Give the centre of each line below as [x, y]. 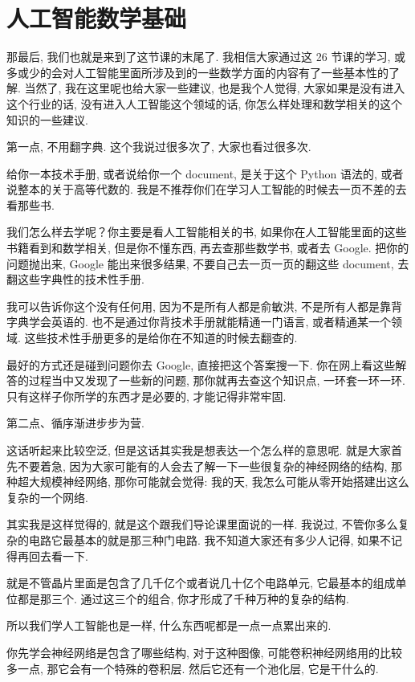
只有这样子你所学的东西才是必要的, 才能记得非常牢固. [146, 396]
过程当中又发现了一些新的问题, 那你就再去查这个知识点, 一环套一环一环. [217, 380]
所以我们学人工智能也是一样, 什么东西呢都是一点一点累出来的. [169, 625]
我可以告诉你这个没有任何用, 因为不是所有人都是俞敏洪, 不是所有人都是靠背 [205, 306]
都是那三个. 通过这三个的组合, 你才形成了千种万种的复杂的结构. [183, 598]
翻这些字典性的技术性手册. [75, 279]
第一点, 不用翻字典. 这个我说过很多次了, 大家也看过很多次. [159, 147]
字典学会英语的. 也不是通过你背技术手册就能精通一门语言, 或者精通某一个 [199, 322]
